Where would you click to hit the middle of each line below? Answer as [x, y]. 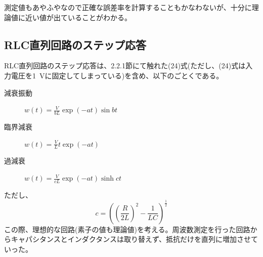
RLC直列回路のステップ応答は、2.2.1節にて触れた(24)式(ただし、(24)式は [125, 66]
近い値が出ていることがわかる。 [78, 17]
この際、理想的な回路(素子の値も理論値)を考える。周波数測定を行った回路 [127, 229]
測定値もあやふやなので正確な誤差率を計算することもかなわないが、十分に [128, 7]
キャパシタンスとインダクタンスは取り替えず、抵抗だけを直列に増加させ [131, 239]
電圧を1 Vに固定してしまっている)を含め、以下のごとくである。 [117, 75]
